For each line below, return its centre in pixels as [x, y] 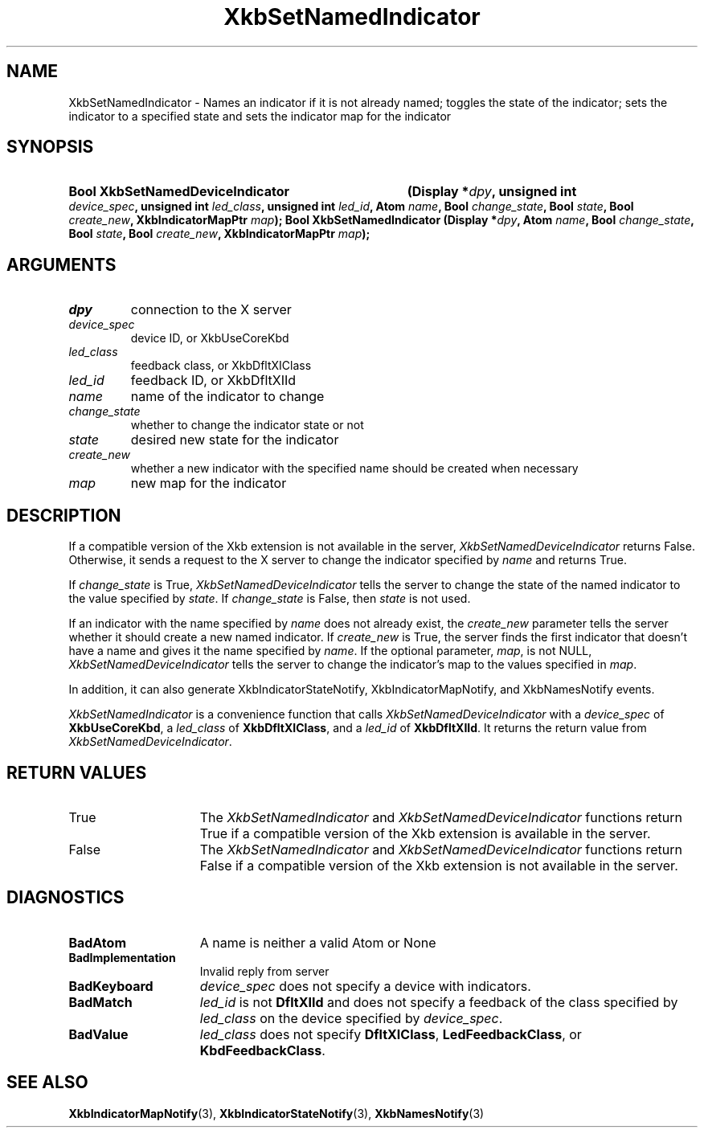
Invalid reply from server [264, 971]
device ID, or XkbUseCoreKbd [210, 338]
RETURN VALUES [77, 772]
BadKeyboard [111, 986]
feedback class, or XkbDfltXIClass [221, 366]
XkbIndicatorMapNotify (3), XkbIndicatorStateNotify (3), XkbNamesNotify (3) [276, 1113]
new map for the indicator [209, 483]
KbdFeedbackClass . [262, 1050]
